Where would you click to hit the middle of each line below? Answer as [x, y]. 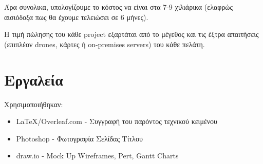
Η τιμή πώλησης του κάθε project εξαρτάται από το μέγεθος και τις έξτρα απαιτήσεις [131, 34]
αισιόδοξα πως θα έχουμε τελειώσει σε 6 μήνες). [76, 17]
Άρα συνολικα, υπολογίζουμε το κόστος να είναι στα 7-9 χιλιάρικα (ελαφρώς [119, 7]
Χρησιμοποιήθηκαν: [34, 104]
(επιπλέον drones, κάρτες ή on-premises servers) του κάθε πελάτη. [105, 44]
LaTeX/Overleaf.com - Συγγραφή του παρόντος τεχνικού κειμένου [117, 121]
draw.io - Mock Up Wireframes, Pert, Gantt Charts [97, 156]
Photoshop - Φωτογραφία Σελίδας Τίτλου [79, 138]
